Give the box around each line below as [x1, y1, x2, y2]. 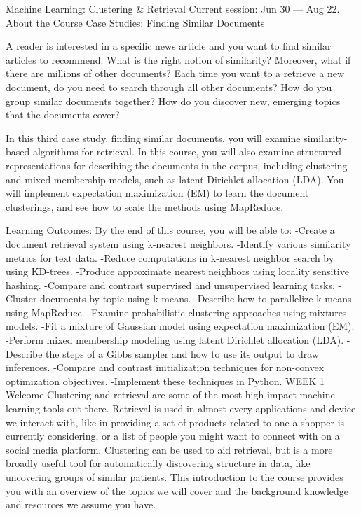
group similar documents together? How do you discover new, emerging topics [6, 93, 341, 108]
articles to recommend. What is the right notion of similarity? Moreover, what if [6, 52, 351, 67]
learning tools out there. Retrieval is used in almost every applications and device [6, 401, 356, 416]
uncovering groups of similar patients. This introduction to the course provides [6, 470, 343, 484]
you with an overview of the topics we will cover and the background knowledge [6, 483, 349, 498]
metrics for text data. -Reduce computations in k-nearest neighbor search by [6, 250, 334, 265]
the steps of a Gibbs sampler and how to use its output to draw [46, 346, 319, 361]
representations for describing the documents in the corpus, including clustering [6, 158, 348, 172]
